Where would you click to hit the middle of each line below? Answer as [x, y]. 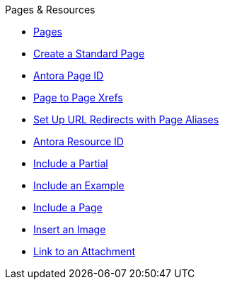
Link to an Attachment [85, 251]
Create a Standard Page [89, 54]
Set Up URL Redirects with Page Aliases [126, 119]
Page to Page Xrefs [78, 97]
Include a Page [68, 207]
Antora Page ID [69, 76]
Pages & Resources [50, 10]
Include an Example [79, 185]
